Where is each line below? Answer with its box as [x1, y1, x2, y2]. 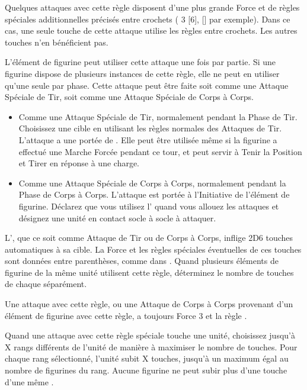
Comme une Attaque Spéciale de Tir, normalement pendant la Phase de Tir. [18, 110, 298, 123]
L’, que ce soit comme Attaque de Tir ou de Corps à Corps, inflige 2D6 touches [5, 231, 293, 244]
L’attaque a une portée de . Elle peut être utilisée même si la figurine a [18, 133, 277, 146]
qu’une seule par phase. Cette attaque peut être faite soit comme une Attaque [5, 79, 289, 91]
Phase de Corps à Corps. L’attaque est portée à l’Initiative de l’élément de [18, 188, 290, 201]
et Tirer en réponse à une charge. [18, 157, 140, 169]
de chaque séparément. [5, 278, 87, 290]
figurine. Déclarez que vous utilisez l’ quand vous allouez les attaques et [18, 199, 279, 212]
